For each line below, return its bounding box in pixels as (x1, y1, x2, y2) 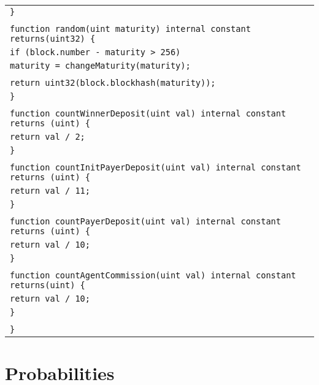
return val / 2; (10, 132, 85, 142)
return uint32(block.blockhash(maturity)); (10, 78, 216, 88)
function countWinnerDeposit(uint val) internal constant (10, 109, 286, 118)
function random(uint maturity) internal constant (10, 24, 251, 34)
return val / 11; (10, 186, 90, 196)
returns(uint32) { (10, 34, 96, 44)
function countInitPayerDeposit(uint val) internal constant (10, 162, 301, 172)
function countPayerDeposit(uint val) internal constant (10, 216, 281, 226)
